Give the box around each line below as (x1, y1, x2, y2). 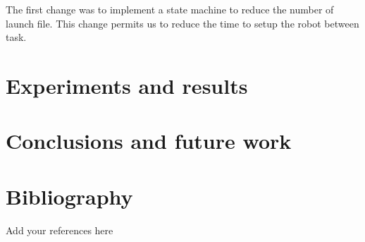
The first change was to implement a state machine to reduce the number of (6, 2, 334, 16)
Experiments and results (6, 71, 248, 99)
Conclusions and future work (6, 126, 292, 155)
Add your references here (6, 222, 113, 237)
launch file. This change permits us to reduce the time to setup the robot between (6, 16, 359, 30)
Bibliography (6, 181, 133, 210)
